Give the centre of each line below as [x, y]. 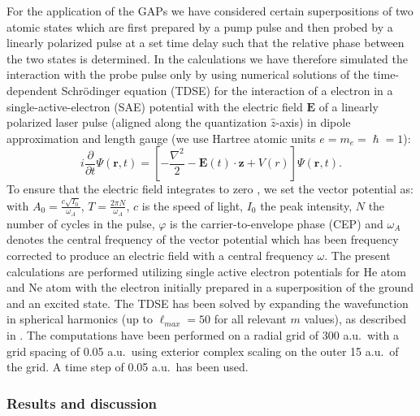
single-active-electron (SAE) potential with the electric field [155, 106]
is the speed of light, [192, 205]
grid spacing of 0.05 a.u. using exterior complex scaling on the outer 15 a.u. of [203, 351]
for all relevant [250, 319]
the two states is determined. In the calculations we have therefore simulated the [207, 58]
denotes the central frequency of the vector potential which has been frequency [203, 239]
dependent [32, 90]
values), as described [355, 319]
